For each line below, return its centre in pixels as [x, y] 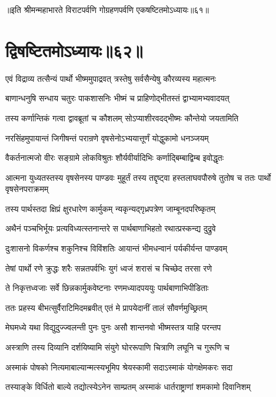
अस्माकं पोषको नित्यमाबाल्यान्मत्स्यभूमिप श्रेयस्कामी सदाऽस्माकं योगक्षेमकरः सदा [119, 367]
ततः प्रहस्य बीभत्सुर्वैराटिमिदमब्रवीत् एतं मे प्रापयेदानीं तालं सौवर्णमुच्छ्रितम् [106, 307]
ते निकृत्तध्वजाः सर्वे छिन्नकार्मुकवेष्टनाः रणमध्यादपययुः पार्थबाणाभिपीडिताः [107, 288]
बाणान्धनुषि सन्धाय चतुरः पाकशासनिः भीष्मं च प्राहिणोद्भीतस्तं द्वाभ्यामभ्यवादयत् [117, 98]
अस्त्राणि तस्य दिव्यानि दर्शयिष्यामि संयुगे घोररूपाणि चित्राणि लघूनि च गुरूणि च [117, 347]
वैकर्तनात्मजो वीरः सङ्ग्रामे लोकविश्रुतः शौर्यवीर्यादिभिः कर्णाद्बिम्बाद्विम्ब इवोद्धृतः [115, 158]
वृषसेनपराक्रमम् [27, 189]
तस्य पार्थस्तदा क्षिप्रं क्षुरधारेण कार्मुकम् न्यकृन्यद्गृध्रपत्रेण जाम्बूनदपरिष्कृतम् [110, 208]
